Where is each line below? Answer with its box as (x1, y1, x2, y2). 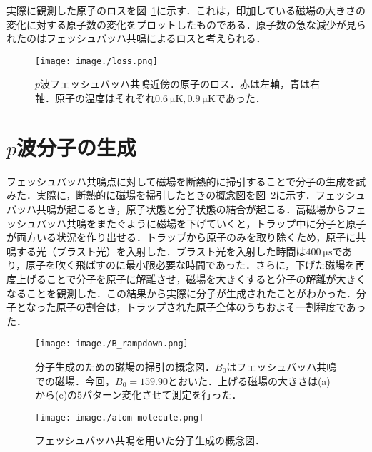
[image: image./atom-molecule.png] (35, 412, 204, 423)
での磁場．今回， (35, 373, 115, 388)
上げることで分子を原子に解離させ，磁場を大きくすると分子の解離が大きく (16, 271, 366, 286)
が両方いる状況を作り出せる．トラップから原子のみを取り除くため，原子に (6, 230, 356, 245)
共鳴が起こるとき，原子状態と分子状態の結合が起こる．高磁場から (36, 201, 346, 216)
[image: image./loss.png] (35, 56, 158, 66)
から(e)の (35, 387, 78, 402)
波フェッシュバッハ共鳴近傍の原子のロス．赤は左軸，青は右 (40, 76, 321, 91)
